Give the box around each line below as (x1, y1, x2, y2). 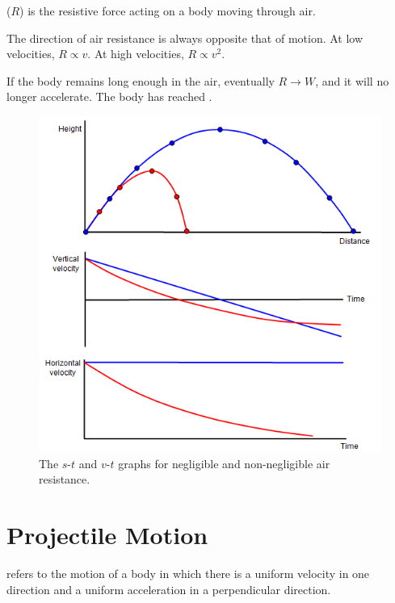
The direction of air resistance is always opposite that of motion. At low (6, 29, 363, 46)
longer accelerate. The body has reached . (6, 88, 212, 105)
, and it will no (315, 72, 389, 89)
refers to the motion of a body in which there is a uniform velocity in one (6, 565, 370, 581)
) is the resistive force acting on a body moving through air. (19, 2, 316, 19)
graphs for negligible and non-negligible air (118, 454, 330, 471)
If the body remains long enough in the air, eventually (6, 72, 275, 89)
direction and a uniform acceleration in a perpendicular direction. (6, 580, 331, 597)
